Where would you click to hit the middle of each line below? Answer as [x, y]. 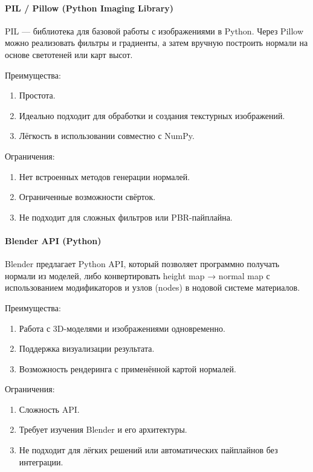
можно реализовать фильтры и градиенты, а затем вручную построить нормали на [156, 43]
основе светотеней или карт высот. [69, 54]
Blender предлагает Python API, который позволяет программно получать [142, 264]
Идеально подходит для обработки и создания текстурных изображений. [152, 115]
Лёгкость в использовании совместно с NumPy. [107, 136]
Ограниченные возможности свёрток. [87, 197]
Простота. [37, 95]
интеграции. [41, 461]
